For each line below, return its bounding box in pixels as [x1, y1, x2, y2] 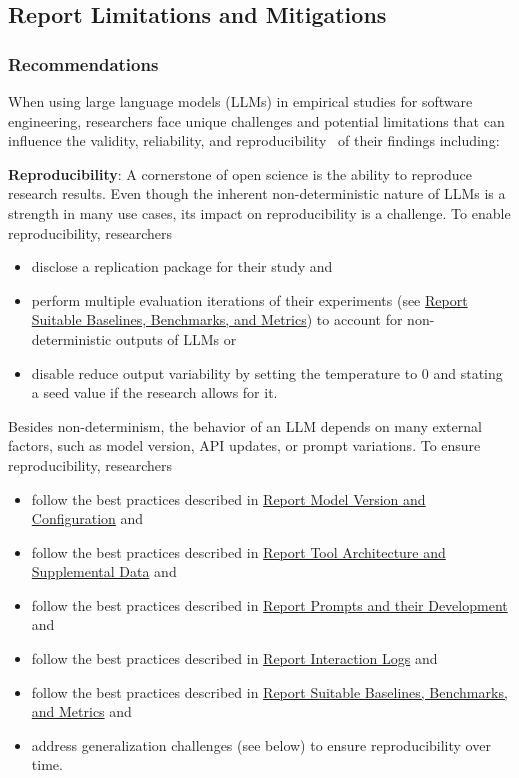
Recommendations [8, 51, 159, 76]
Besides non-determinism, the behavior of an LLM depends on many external [8, 415, 482, 436]
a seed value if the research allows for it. [31, 382, 278, 403]
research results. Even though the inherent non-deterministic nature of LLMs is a [8, 183, 506, 204]
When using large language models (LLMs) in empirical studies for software [8, 91, 473, 111]
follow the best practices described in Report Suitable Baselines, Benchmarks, [31, 681, 508, 702]
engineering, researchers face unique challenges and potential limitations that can [8, 110, 505, 131]
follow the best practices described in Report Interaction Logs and [31, 648, 438, 669]
